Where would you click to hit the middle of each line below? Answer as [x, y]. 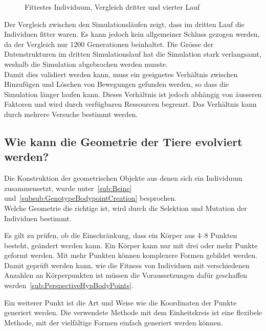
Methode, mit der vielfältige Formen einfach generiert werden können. [114, 322]
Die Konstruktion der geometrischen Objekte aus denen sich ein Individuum [123, 178]
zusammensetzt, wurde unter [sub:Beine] [68, 188]
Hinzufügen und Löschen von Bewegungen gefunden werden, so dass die [117, 84]
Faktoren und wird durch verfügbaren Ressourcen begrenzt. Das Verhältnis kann [130, 104]
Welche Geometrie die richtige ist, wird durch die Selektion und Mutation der [126, 208]
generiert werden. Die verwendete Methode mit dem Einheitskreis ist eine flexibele [133, 312]
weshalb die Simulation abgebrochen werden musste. [86, 64]
